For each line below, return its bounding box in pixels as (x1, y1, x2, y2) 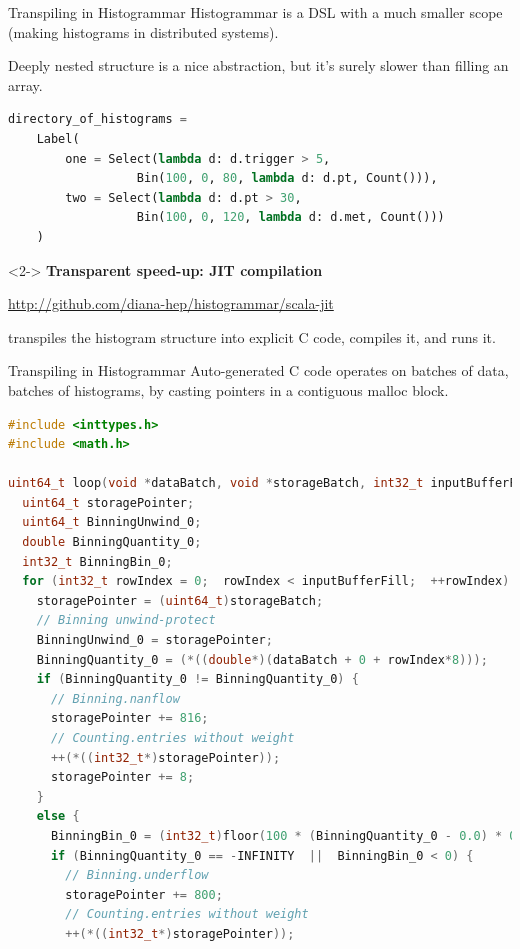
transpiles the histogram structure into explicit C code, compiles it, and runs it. (8, 326, 496, 347)
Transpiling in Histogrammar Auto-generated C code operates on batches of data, (8, 360, 509, 381)
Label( (36, 131, 80, 146)
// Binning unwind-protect (36, 613, 216, 628)
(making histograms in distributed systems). (8, 21, 279, 42)
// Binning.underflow (65, 868, 209, 883)
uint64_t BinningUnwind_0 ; (22, 515, 202, 530)
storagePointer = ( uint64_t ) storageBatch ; (36, 593, 324, 608)
